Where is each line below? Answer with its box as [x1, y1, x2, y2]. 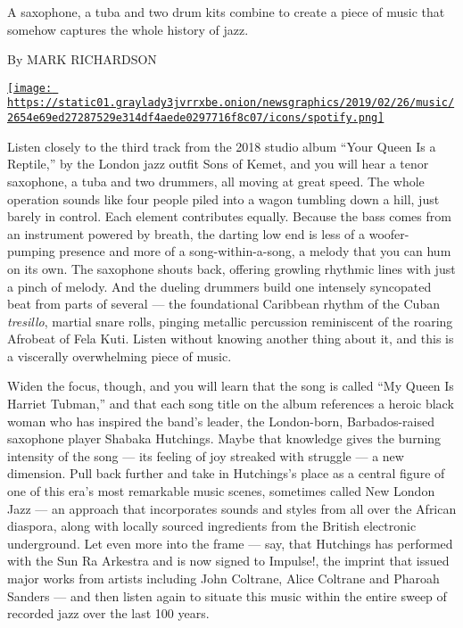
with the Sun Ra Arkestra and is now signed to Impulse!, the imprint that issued [7, 551, 450, 570]
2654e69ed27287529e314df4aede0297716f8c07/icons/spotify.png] [7, 112, 384, 125]
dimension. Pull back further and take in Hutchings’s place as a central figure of [7, 464, 445, 483]
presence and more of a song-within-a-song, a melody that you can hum [59, 242, 451, 260]
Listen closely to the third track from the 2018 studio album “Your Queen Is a [7, 136, 436, 155]
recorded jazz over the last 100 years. [7, 604, 210, 623]
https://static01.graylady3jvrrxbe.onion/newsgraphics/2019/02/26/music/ [7, 96, 455, 110]
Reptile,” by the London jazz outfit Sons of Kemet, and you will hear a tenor [7, 154, 429, 173]
